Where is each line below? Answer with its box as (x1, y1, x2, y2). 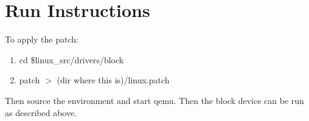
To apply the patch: (5, 33, 78, 46)
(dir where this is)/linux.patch (57, 74, 170, 86)
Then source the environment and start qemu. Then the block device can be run (5, 94, 304, 106)
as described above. (5, 106, 77, 119)
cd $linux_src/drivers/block (19, 53, 124, 66)
